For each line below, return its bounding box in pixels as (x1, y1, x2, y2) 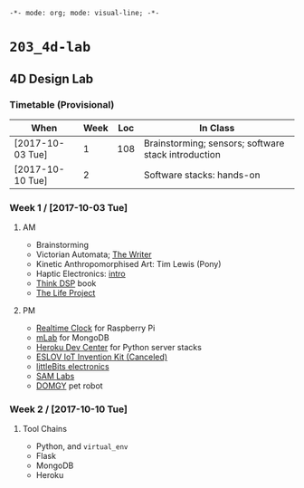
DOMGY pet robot (35, 380, 103, 391)
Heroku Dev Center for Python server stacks (35, 342, 202, 353)
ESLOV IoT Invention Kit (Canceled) (35, 351, 168, 362)
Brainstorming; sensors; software (143, 137, 285, 149)
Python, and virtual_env (35, 441, 128, 452)
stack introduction (143, 148, 222, 160)
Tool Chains (22, 424, 68, 435)
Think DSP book (35, 278, 97, 289)
